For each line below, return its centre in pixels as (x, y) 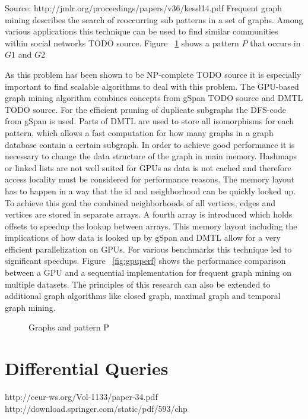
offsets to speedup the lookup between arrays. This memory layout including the (151, 226)
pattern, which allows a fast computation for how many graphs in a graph (139, 132)
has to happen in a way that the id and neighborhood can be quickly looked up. (150, 190)
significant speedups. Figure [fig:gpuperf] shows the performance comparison (145, 261)
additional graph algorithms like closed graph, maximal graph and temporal (143, 296)
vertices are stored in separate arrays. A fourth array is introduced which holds (149, 214)
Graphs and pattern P (69, 327)
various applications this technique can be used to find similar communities (142, 31)
